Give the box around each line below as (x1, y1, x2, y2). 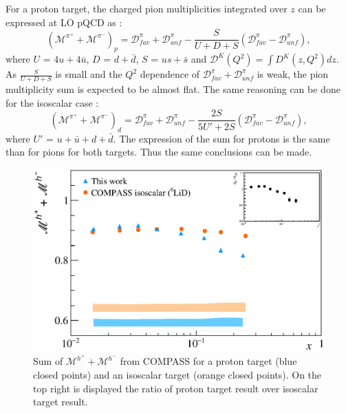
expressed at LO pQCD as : (6, 14, 122, 29)
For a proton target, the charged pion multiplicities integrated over (6, 1, 288, 15)
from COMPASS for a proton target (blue (120, 354, 297, 368)
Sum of (33, 354, 63, 368)
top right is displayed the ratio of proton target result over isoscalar (33, 381, 318, 395)
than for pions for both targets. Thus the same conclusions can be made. (6, 145, 312, 159)
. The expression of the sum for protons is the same (113, 131, 330, 145)
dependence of (140, 67, 200, 81)
